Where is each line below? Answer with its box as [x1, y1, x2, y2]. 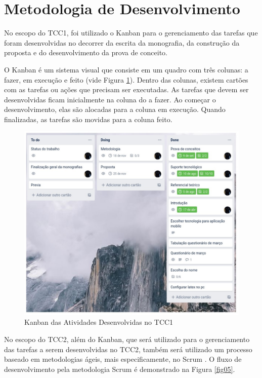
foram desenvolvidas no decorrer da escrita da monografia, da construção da [4, 37, 240, 48]
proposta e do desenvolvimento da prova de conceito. [4, 47, 167, 58]
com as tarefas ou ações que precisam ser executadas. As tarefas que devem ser [4, 84, 249, 95]
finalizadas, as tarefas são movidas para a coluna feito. [4, 114, 172, 124]
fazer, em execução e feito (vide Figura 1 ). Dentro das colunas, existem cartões [4, 74, 248, 85]
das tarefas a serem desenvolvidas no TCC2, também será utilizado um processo [4, 344, 252, 354]
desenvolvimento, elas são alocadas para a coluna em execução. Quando [4, 104, 226, 115]
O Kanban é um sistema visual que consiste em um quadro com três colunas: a [4, 64, 248, 74]
